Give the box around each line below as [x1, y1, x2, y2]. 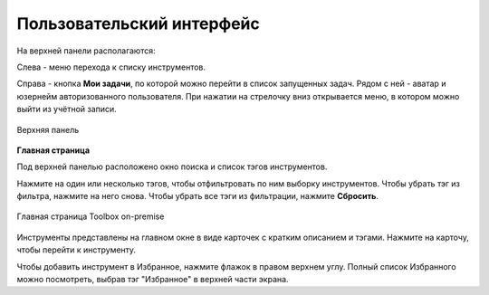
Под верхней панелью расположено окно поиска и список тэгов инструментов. [16, 161, 328, 172]
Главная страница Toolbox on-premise [16, 211, 165, 222]
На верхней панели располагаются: [16, 45, 156, 56]
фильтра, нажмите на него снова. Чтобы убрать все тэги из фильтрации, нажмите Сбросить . [16, 191, 379, 202]
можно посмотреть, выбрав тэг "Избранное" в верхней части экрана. [16, 274, 289, 285]
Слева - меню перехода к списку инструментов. [16, 62, 206, 72]
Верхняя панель [16, 124, 80, 135]
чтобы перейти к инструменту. [16, 244, 136, 255]
